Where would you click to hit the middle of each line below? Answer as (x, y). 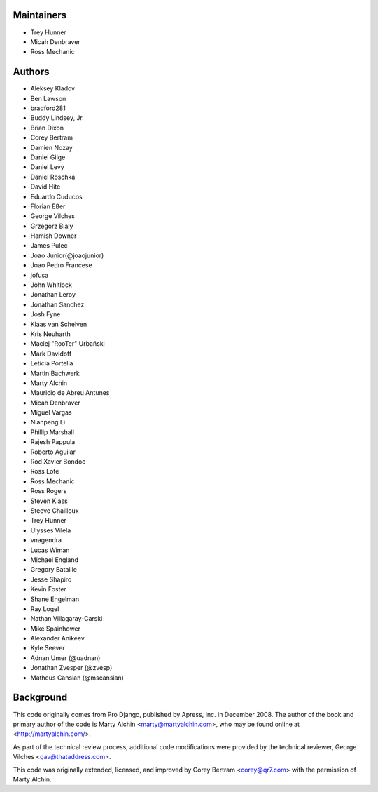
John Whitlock (51, 285)
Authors (31, 72)
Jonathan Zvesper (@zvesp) (71, 668)
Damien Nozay (51, 147)
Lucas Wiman (50, 550)
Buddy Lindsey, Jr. (57, 118)
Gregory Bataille (54, 570)
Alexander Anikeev (58, 638)
